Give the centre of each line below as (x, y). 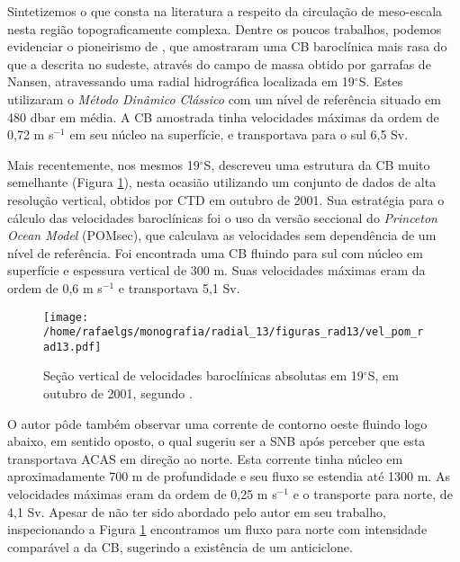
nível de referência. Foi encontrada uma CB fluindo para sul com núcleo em (215, 252)
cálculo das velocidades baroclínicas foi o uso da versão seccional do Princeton (222, 217)
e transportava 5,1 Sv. (179, 287)
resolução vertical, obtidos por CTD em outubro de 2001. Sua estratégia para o (226, 199)
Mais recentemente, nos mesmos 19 (104, 164)
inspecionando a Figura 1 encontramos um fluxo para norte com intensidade (217, 529)
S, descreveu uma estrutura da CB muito (317, 164)
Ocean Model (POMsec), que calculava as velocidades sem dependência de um (222, 235)
